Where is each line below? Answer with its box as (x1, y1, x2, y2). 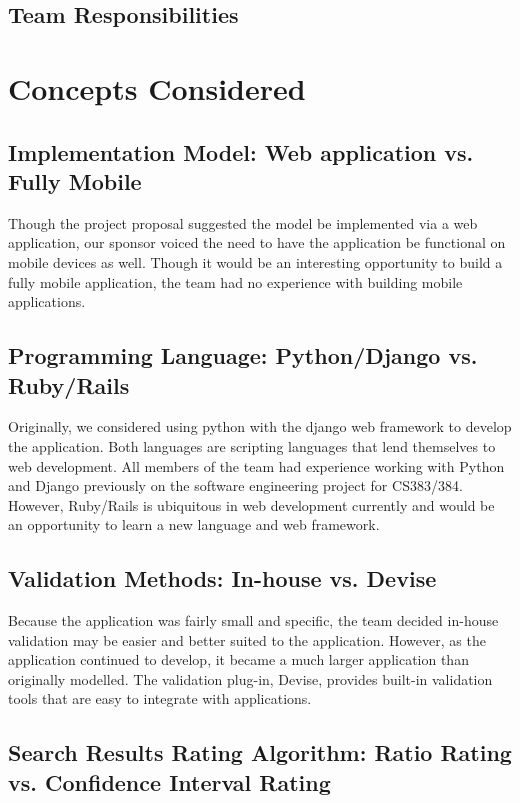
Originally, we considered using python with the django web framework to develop (8, 416, 512, 437)
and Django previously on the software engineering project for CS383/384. (8, 475, 463, 496)
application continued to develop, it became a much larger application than (8, 649, 469, 670)
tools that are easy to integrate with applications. (8, 688, 312, 709)
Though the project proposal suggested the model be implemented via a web (8, 212, 478, 233)
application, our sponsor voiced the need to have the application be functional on (8, 232, 506, 253)
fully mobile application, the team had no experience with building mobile (8, 271, 463, 292)
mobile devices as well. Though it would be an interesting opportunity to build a (8, 251, 503, 272)
